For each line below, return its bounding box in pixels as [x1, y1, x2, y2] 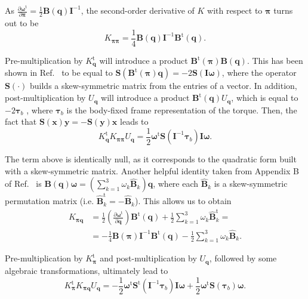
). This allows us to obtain [134, 195, 232, 207]
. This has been [247, 54, 303, 67]
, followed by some [209, 252, 277, 264]
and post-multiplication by [100, 252, 197, 264]
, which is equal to [231, 91, 298, 104]
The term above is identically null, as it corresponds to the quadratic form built [5, 153, 297, 165]
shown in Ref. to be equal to [5, 66, 113, 79]
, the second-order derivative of [81, 4, 195, 17]
